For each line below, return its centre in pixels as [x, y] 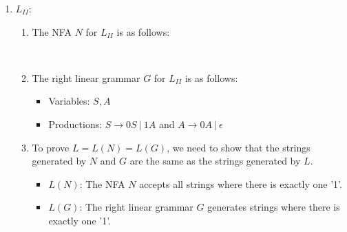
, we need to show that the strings [239, 147]
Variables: [69, 101]
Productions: [75, 124]
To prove [51, 147]
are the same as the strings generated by [215, 161]
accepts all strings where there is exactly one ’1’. [241, 183]
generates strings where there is [274, 207]
